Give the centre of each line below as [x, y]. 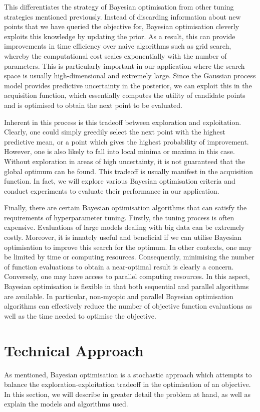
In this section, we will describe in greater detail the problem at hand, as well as [127, 394]
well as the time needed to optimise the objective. [80, 315]
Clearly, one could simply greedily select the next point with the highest [115, 132]
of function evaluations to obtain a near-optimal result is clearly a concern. [119, 266]
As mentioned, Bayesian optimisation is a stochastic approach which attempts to [128, 374]
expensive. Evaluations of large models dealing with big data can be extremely [124, 227]
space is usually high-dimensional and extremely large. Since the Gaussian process [130, 76]
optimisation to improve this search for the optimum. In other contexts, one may [128, 247]
